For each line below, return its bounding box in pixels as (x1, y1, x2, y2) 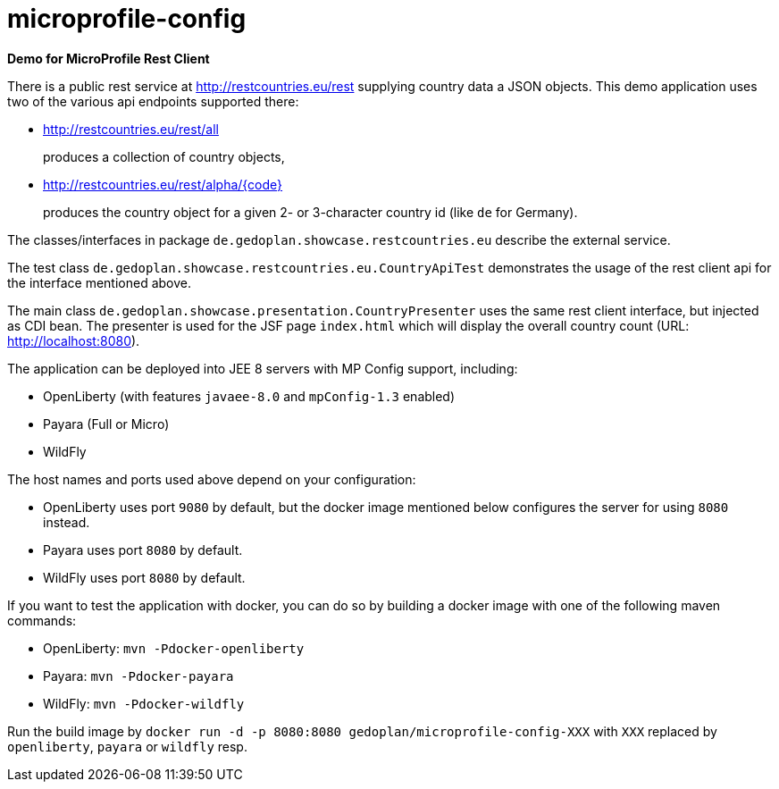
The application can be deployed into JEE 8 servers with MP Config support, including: (7, 360, 518, 376)
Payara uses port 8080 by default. (43, 541, 243, 558)
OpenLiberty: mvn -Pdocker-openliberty (43, 640, 305, 656)
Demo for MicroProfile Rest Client (7, 50, 210, 66)
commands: (7, 612, 77, 628)
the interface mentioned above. (7, 274, 191, 290)
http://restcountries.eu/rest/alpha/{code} (43, 176, 283, 192)
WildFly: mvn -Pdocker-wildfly (43, 695, 245, 711)
